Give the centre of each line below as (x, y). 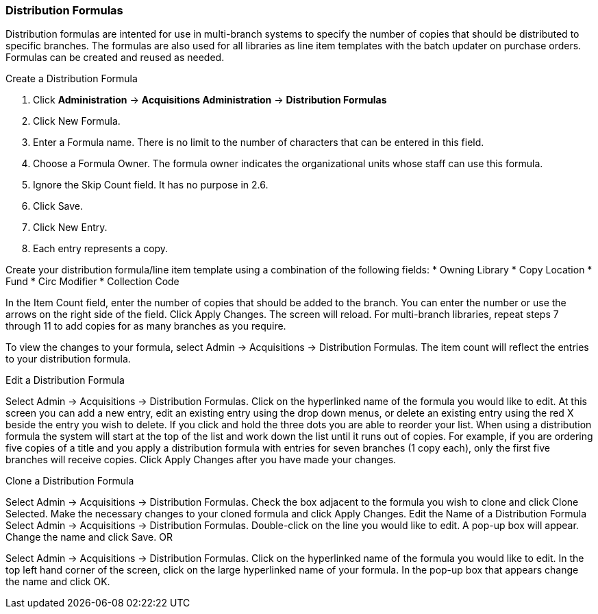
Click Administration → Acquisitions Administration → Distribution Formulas (210, 100)
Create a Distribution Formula (72, 79)
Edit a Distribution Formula (65, 380)
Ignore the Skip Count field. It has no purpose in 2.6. (151, 185)
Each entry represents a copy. (101, 249)
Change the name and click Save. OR (89, 537)
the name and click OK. (58, 582)
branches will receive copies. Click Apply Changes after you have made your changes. (201, 460)
